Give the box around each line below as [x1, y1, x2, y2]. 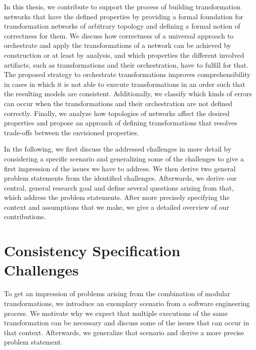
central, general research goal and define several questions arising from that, [4, 182, 234, 193]
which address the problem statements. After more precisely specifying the [4, 192, 230, 202]
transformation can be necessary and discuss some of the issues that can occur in [4, 317, 249, 328]
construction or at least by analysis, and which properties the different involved [4, 49, 244, 60]
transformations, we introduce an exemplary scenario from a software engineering [4, 298, 250, 308]
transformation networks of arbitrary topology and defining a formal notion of [4, 21, 241, 31]
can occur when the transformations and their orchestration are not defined [4, 98, 233, 108]
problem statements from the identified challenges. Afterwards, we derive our [4, 173, 237, 183]
